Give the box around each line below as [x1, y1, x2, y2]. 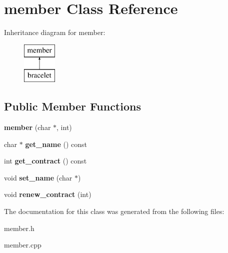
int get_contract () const [4, 155, 87, 166]
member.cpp [4, 239, 41, 250]
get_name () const [25, 138, 87, 149]
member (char [4, 122, 51, 132]
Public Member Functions [4, 98, 141, 114]
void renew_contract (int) [4, 189, 91, 199]
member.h [4, 222, 34, 233]
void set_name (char [4, 172, 72, 182]
